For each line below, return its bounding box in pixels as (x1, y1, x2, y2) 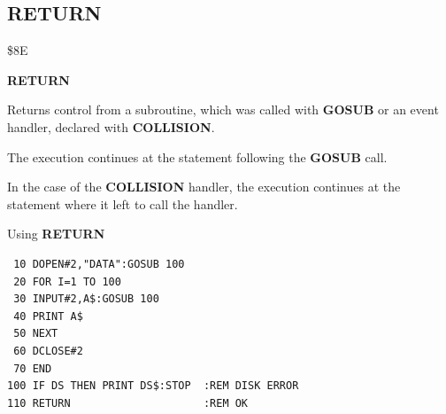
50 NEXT (13, 327, 58, 340)
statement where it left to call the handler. (7, 194, 238, 213)
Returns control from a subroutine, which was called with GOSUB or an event (7, 100, 439, 119)
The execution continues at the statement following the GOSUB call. (7, 147, 388, 166)
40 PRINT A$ (13, 309, 83, 323)
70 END (13, 362, 52, 375)
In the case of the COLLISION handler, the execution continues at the (7, 177, 401, 196)
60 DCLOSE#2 (13, 344, 83, 357)
